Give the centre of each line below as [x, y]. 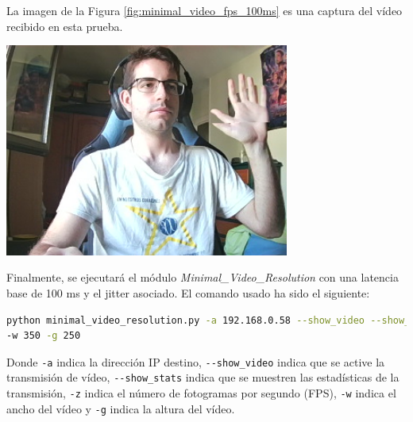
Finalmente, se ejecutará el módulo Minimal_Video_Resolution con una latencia [203, 277]
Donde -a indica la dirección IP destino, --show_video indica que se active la [196, 361]
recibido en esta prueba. [65, 26]
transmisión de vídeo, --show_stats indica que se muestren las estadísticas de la [203, 377]
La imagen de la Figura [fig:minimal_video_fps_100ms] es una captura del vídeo [205, 10]
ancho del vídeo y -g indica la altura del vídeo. [121, 408]
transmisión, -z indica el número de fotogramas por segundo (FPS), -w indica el [201, 393]
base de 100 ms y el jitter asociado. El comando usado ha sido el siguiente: [188, 292]
